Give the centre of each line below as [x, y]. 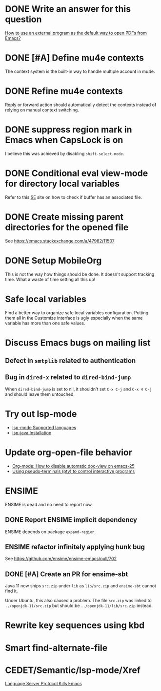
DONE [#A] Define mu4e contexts [74, 58]
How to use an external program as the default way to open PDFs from [76, 33]
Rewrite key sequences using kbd [75, 625]
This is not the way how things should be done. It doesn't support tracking [80, 274]
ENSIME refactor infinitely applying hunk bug [75, 547]
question [23, 19]
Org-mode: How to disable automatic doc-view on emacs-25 [73, 466]
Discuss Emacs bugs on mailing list [78, 343]
